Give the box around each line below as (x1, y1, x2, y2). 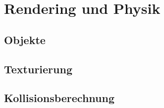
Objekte (4, 32, 46, 47)
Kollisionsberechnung (4, 90, 114, 106)
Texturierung (4, 61, 72, 76)
